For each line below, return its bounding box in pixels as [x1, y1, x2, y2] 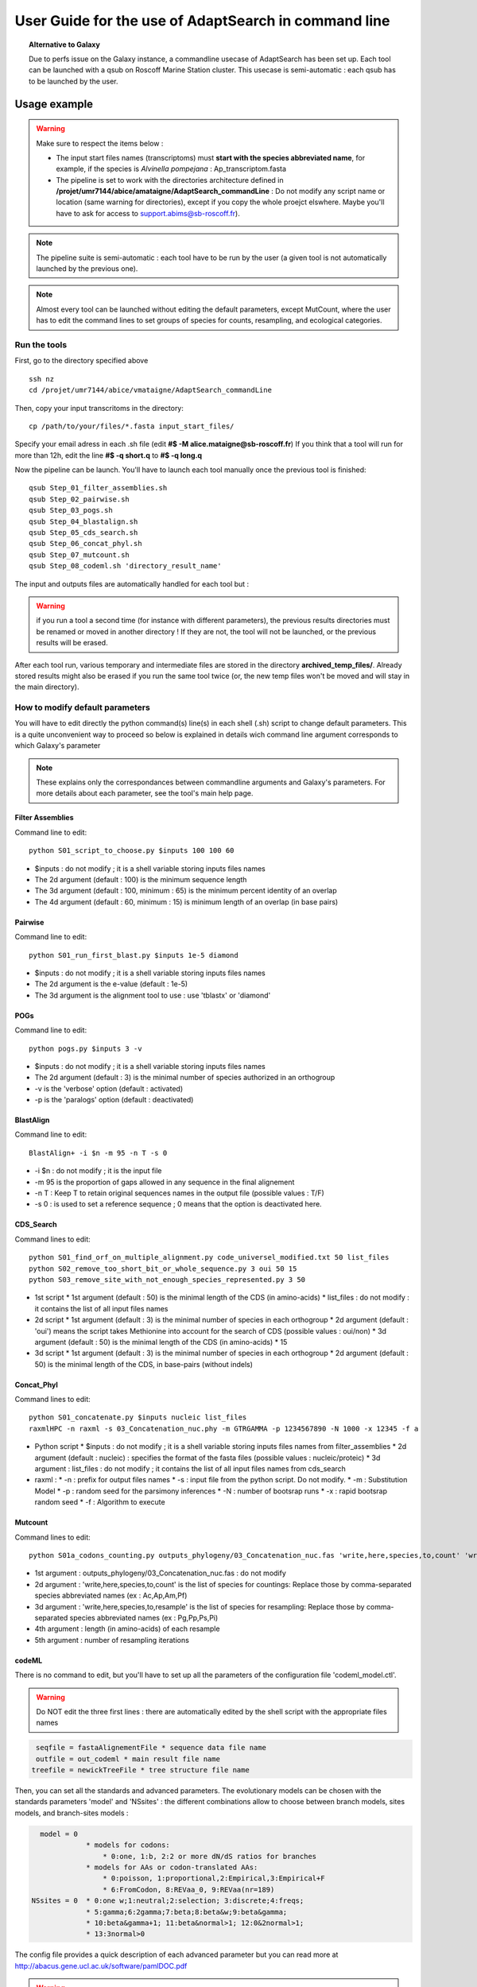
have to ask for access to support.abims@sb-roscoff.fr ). [56, 208, 240, 218]
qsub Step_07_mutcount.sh [29, 550, 130, 560]
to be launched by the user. [29, 76, 118, 86]
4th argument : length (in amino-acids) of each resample [34, 1624, 220, 1633]
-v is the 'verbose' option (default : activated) [34, 1083, 183, 1093]
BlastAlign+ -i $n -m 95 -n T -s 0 [29, 1148, 168, 1157]
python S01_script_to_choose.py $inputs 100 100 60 [29, 846, 235, 855]
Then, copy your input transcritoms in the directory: [14, 403, 184, 413]
